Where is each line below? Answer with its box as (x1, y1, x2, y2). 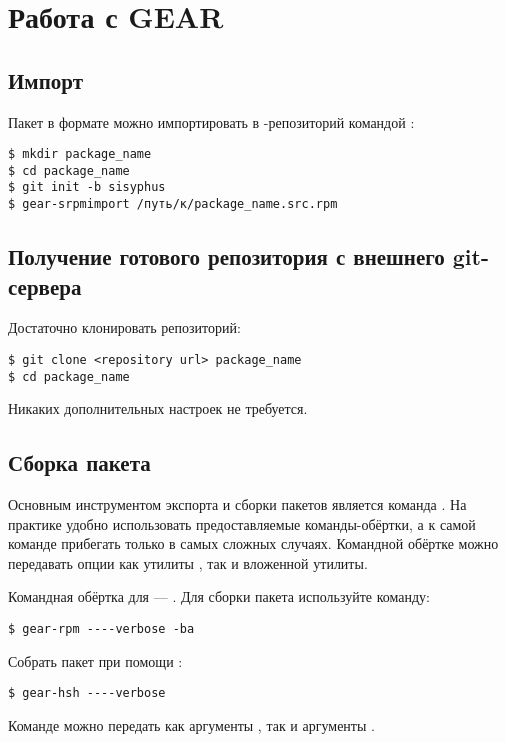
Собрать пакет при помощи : (8, 650, 183, 671)
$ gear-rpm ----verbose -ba (8, 622, 195, 637)
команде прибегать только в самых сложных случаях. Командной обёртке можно (8, 533, 499, 554)
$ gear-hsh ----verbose (8, 686, 166, 701)
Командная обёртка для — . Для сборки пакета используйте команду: (8, 586, 430, 607)
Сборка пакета (8, 447, 151, 478)
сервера (8, 270, 82, 301)
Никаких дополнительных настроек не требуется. (8, 398, 308, 419)
